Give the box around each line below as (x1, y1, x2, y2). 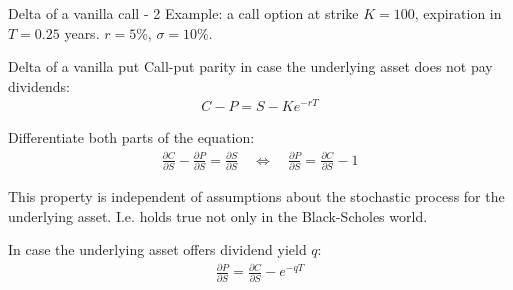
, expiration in (414, 3, 502, 23)
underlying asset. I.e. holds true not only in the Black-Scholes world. (8, 205, 428, 226)
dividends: (8, 75, 70, 96)
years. (64, 22, 100, 43)
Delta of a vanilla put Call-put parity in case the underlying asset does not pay (8, 56, 493, 77)
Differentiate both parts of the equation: (8, 127, 255, 148)
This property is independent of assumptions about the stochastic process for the (8, 185, 505, 206)
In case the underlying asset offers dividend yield (8, 239, 307, 260)
